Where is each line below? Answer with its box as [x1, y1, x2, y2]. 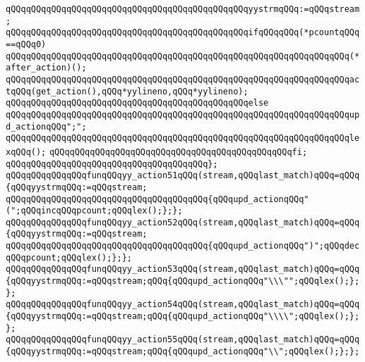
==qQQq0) [6, 39, 47, 49]
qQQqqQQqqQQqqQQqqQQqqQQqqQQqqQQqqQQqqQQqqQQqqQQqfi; [49, 146, 308, 157]
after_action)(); [6, 63, 87, 73]
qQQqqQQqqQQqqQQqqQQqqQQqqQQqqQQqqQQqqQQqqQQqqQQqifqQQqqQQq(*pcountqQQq [6, 27, 360, 38]
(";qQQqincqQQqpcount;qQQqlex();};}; [6, 206, 183, 216]
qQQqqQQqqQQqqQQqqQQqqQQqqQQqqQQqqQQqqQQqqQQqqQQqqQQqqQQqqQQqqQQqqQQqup [6, 109, 360, 120]
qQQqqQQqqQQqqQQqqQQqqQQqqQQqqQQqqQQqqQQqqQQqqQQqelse [6, 98, 269, 108]
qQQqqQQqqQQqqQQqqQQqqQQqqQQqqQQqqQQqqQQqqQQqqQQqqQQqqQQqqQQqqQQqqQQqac [6, 74, 360, 85]
